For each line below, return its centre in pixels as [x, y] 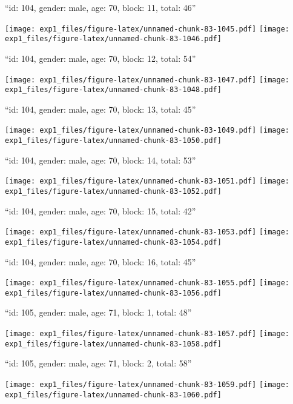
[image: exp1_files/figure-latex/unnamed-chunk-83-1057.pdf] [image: [147, 334]
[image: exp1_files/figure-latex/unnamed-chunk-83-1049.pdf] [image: [147, 131]
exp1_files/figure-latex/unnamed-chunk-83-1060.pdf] [113, 395]
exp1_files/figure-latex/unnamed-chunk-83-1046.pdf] [113, 39]
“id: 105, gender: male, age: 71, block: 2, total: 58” [98, 363]
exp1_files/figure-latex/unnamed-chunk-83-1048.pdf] [113, 90]
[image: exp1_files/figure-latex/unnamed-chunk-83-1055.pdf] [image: [147, 283]
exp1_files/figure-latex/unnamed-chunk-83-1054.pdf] [113, 242]
